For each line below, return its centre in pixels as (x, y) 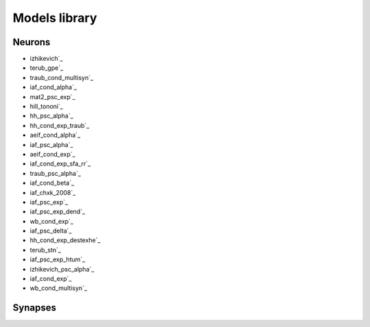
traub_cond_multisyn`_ (62, 77)
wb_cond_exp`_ (52, 221)
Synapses (34, 308)
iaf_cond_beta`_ (52, 183)
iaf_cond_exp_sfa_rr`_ (60, 163)
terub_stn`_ (46, 250)
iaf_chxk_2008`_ (53, 192)
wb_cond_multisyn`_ (59, 288)
